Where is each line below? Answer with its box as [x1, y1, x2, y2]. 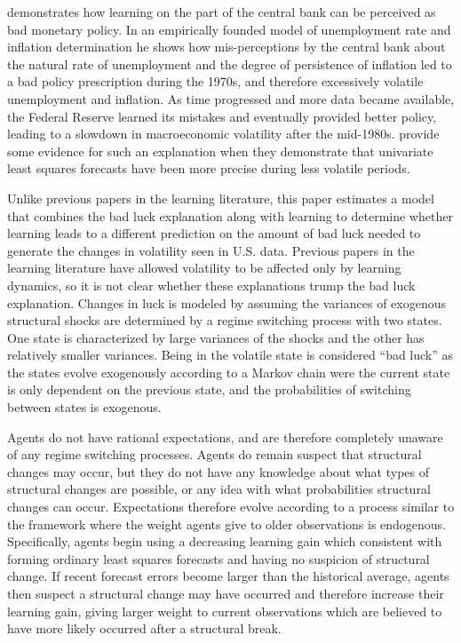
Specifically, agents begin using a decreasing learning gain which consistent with [7, 532, 442, 551]
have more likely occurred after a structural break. [7, 619, 282, 638]
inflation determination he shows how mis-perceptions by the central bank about [7, 37, 446, 56]
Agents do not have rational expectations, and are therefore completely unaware [7, 427, 443, 446]
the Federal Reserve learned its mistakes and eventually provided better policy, [7, 107, 437, 125]
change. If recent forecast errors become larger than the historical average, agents [7, 567, 449, 585]
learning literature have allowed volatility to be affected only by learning [7, 258, 401, 277]
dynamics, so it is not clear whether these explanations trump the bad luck [7, 275, 416, 294]
